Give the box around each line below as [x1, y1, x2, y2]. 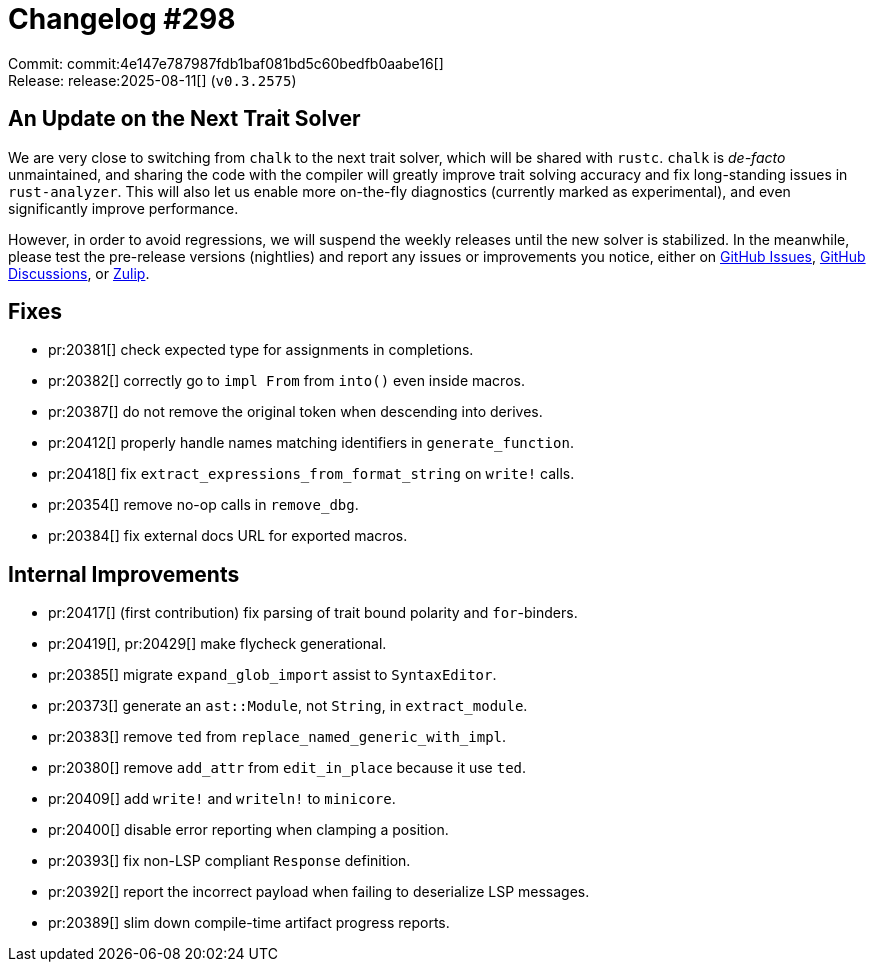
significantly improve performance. [8, 199, 239, 217]
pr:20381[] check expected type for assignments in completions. [48, 341, 474, 359]
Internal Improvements [8, 561, 240, 587]
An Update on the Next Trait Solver [8, 106, 361, 132]
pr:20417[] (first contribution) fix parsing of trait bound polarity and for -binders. [48, 604, 578, 622]
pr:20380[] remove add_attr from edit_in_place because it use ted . [48, 759, 527, 777]
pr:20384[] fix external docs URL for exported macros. [48, 527, 408, 545]
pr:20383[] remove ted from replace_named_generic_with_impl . [48, 728, 507, 746]
